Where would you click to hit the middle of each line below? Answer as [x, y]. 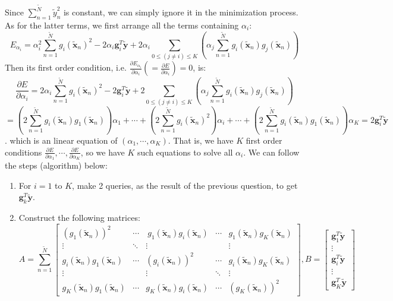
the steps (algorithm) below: [56, 165]
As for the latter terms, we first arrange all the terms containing [122, 25]
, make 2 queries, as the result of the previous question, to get [185, 185]
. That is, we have [201, 140]
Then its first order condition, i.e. [66, 67]
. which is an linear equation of [61, 140]
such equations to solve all [185, 152]
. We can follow [271, 152]
